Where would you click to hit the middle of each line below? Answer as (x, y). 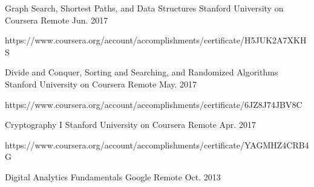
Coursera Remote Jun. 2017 (57, 20)
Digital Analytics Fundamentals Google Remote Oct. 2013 (113, 176)
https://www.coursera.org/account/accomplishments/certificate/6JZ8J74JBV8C (154, 104)
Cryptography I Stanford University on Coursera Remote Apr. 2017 (130, 125)
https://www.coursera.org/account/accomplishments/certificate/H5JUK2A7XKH (156, 40)
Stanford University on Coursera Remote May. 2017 (101, 84)
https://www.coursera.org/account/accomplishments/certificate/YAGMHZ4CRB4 (157, 144)
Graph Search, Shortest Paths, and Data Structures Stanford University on (144, 8)
